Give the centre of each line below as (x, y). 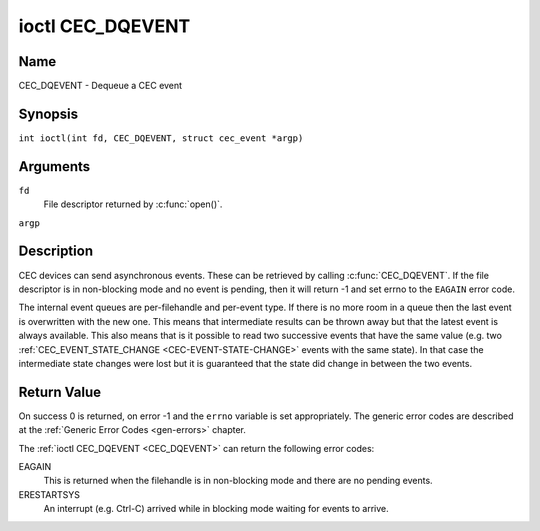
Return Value (60, 391)
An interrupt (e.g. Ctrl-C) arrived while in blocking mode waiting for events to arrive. (216, 509)
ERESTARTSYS (49, 494)
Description (56, 251)
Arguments (54, 166)
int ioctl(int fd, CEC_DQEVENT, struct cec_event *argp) (161, 138)
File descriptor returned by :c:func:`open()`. (133, 204)
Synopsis (48, 113)
